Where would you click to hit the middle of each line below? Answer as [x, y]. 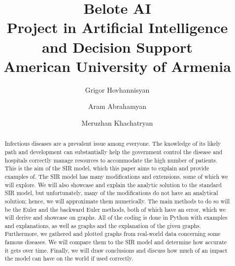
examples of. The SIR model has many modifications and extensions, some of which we [116, 176]
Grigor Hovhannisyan [117, 89]
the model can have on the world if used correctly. [69, 258]
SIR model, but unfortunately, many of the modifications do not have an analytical [111, 193]
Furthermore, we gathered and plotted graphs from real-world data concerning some [113, 234]
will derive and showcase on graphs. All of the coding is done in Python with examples [116, 217]
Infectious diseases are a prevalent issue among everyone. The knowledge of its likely [113, 144]
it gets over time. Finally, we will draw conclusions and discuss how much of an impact [116, 250]
